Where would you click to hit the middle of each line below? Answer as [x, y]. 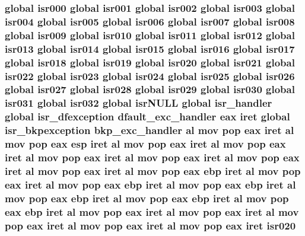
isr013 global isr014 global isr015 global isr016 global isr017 [150, 48]
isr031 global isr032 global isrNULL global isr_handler [139, 103]
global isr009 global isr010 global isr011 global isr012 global [150, 35]
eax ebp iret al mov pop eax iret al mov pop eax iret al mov [152, 211]
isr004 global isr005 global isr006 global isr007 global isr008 [150, 21]
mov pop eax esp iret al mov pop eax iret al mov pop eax [145, 144]
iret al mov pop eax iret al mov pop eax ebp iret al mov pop [153, 170]
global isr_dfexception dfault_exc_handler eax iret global [147, 117]
